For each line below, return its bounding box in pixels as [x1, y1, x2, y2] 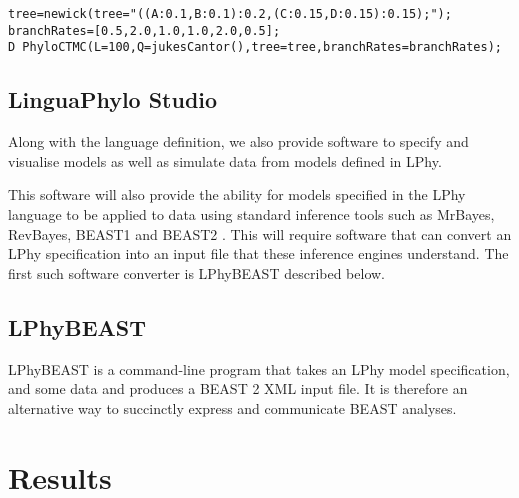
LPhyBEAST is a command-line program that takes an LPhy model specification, [8, 358, 510, 379]
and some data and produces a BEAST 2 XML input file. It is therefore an [8, 378, 468, 399]
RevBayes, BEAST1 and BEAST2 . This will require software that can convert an [8, 223, 512, 244]
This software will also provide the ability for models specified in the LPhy [8, 184, 466, 205]
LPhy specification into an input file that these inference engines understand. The [8, 243, 509, 264]
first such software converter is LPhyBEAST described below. [8, 262, 386, 283]
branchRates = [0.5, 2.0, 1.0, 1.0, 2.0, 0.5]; [8, 23, 281, 38]
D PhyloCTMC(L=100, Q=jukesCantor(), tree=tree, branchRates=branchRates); [8, 40, 503, 55]
